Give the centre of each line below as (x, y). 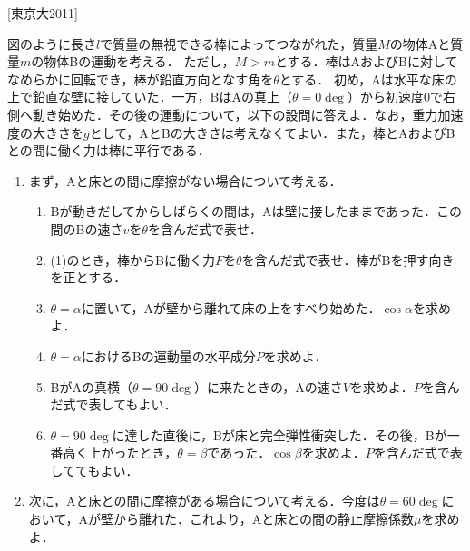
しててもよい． (94, 470)
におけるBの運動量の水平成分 (168, 355)
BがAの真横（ (92, 386)
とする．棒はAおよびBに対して (367, 61)
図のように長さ (52, 43)
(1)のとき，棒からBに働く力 (132, 259)
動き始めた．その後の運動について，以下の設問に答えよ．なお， (222, 114)
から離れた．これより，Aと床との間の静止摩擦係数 (263, 519)
